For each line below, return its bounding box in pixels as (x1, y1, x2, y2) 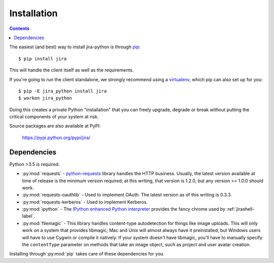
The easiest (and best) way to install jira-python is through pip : (9, 44, 141, 50)
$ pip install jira (18, 56, 67, 61)
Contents (9, 25, 30, 31)
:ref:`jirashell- (226, 206, 255, 212)
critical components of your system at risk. (9, 114, 99, 120)
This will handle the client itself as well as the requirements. (9, 67, 134, 73)
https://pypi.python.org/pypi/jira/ (22, 135, 91, 141)
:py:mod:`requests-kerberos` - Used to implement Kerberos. (22, 199, 148, 205)
